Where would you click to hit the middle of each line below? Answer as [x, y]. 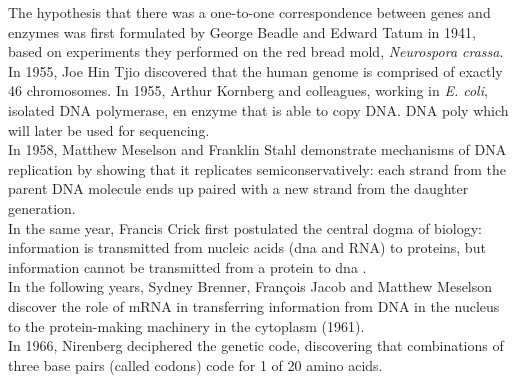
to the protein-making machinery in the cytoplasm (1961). [186, 325]
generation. [42, 207]
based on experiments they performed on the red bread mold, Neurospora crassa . [256, 51]
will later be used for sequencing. [109, 129]
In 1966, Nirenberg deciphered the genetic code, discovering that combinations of [256, 345]
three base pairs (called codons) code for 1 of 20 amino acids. [195, 364]
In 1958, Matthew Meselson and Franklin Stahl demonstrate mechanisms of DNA [257, 149]
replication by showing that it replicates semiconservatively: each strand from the [257, 168]
